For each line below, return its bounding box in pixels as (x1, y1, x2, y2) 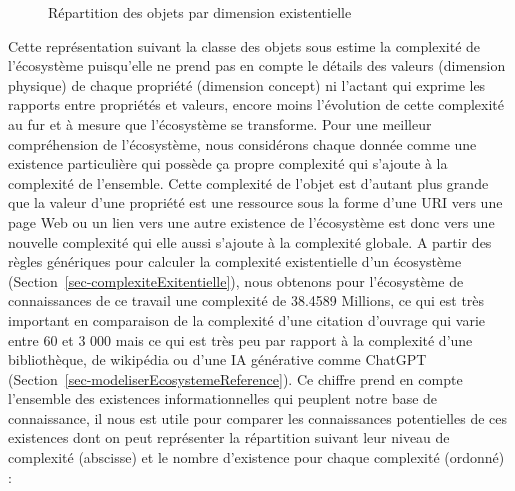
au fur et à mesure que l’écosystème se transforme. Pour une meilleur (8, 113, 432, 134)
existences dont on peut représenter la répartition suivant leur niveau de (8, 427, 450, 448)
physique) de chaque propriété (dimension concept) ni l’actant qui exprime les (8, 74, 486, 95)
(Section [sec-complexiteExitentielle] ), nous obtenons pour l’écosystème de (8, 270, 464, 291)
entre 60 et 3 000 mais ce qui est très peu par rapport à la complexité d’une (8, 329, 473, 350)
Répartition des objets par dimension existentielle (48, 2, 352, 22)
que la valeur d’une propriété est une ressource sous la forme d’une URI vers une (8, 192, 503, 213)
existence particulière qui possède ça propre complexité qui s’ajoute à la (8, 153, 448, 174)
